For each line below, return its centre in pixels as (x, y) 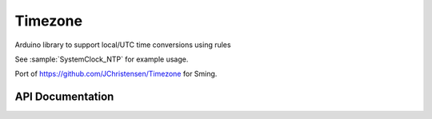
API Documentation (64, 97)
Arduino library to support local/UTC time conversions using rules (123, 45)
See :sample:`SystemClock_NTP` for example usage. (102, 59)
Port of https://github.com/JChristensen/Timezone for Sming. (116, 74)
